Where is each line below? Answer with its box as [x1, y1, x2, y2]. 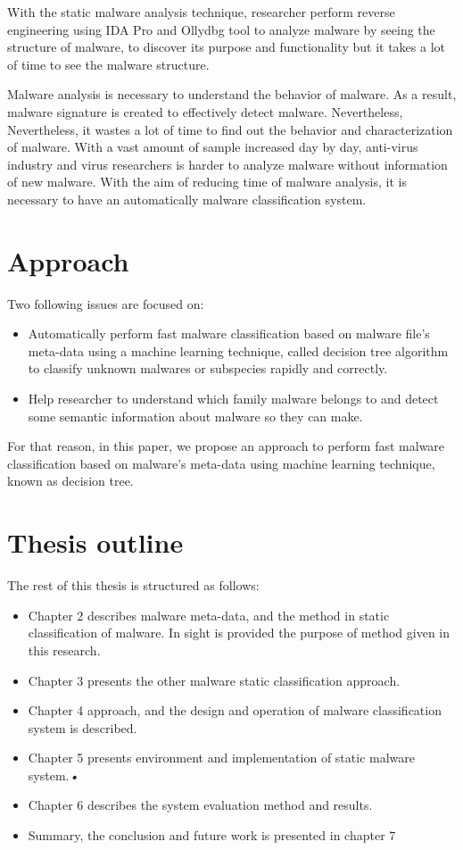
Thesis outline [7, 524, 184, 561]
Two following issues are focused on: [7, 294, 204, 312]
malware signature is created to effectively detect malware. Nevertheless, [7, 102, 403, 121]
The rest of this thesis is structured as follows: [7, 576, 260, 595]
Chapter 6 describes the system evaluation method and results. [28, 796, 373, 814]
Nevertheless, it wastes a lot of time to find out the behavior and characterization [7, 120, 453, 138]
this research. [28, 640, 101, 659]
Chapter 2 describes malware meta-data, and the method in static [28, 605, 390, 624]
